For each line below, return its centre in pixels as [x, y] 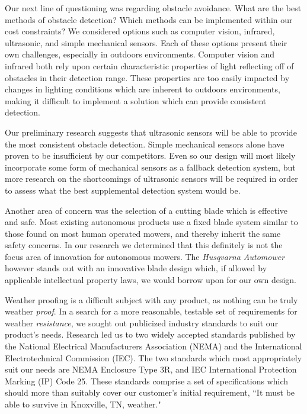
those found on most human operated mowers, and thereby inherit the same [143, 233]
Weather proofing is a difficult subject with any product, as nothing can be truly [151, 299]
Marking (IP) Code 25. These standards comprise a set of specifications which [147, 381]
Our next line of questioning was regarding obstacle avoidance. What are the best [153, 8]
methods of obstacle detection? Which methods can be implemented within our [149, 19]
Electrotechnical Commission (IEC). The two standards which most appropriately [153, 357]
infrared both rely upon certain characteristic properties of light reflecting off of [149, 65]
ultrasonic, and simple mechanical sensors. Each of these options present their [146, 42]
